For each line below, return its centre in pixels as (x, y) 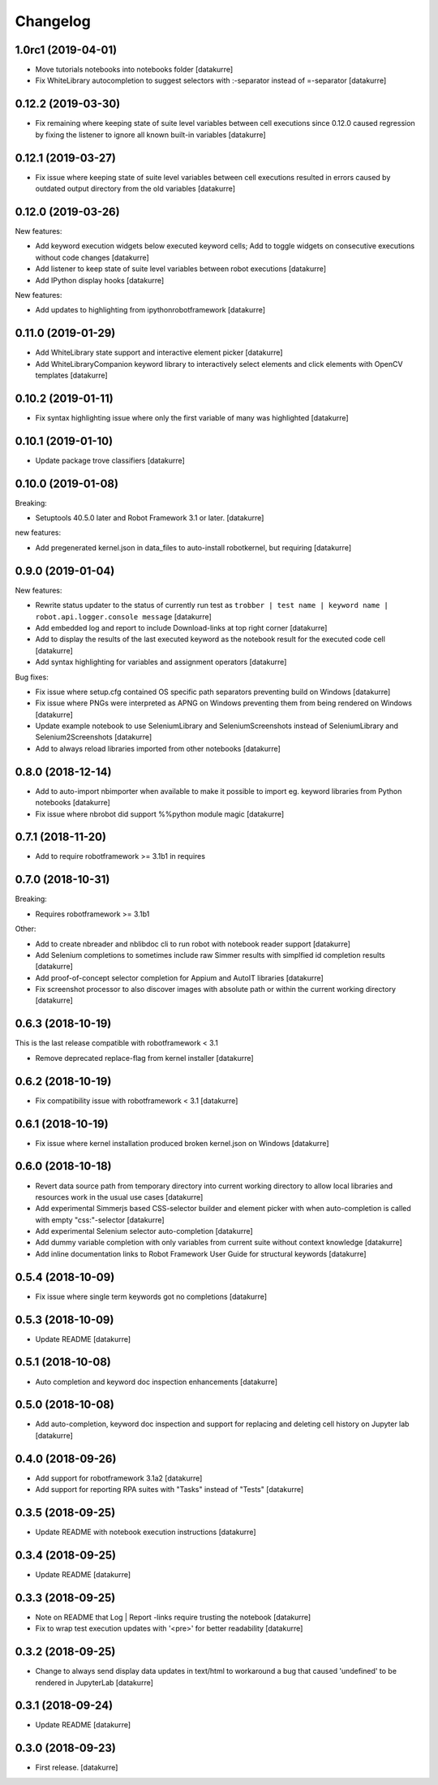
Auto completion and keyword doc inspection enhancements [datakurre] (157, 1382)
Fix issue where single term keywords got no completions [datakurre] (151, 1296)
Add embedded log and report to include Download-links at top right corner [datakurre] (181, 627)
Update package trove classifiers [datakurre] (110, 460)
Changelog (53, 21)
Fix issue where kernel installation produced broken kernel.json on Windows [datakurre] (182, 1143)
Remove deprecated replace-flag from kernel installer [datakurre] (145, 1058)
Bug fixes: (32, 677)
